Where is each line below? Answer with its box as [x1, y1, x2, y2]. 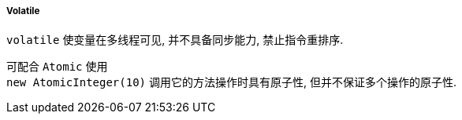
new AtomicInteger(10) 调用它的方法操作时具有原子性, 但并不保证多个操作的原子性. [6, 75, 456, 89]
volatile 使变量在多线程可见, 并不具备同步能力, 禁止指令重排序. [6, 33, 344, 47]
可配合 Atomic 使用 [6, 60, 108, 74]
